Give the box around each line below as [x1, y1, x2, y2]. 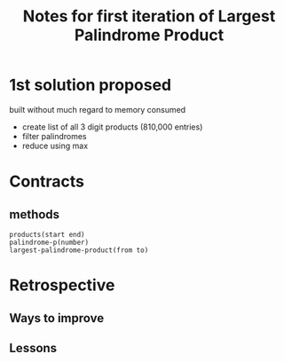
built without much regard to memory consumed [9, 104, 186, 114]
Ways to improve [9, 311, 105, 326]
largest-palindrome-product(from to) [9, 246, 149, 255]
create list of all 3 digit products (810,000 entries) [21, 122, 203, 132]
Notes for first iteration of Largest [22, 6, 276, 27]
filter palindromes [21, 130, 87, 141]
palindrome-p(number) [9, 238, 90, 247]
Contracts [9, 171, 85, 192]
